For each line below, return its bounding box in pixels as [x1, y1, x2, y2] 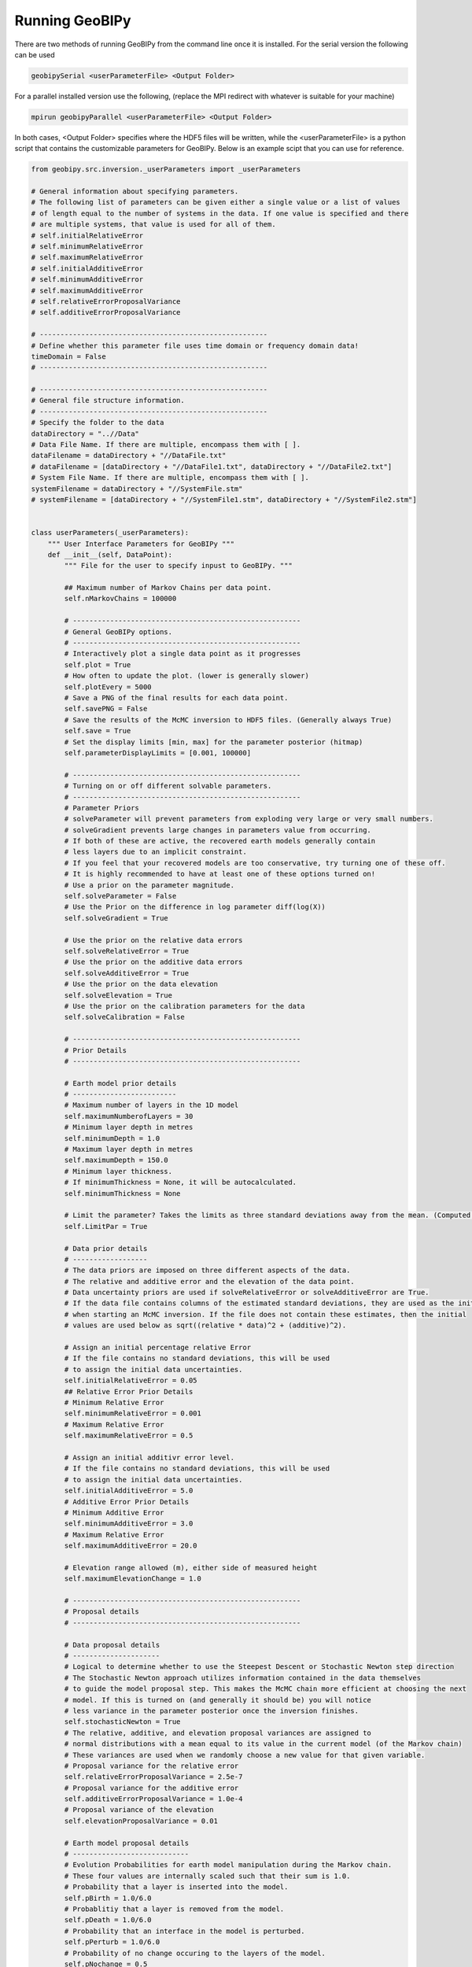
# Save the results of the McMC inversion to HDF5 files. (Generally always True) [64, 715, 393, 724]
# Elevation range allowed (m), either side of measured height [64, 1563, 318, 1572]
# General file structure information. [31, 396, 185, 405]
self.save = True [64, 726, 131, 736]
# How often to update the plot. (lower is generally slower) [64, 671, 310, 681]
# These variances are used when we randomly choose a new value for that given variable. [64, 1751, 426, 1759]
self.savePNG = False [64, 704, 148, 714]
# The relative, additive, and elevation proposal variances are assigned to [64, 1728, 371, 1737]
